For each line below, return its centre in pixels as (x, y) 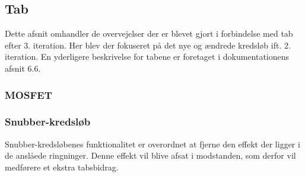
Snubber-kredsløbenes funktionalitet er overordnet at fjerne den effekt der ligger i (152, 144)
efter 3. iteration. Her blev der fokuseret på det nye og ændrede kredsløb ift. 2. (148, 45)
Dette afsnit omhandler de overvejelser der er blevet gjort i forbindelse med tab (149, 33)
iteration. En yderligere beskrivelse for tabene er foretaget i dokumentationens (147, 57)
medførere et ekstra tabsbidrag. (62, 167)
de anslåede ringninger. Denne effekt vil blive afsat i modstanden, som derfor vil (150, 155)
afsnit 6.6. (23, 68)
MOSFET (28, 94)
